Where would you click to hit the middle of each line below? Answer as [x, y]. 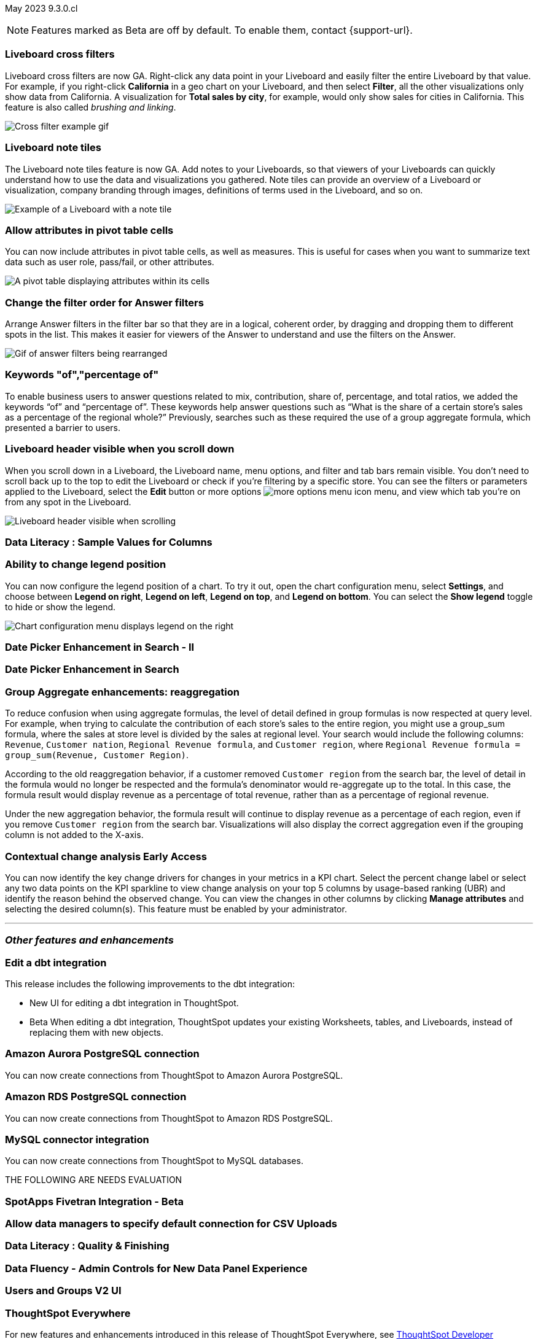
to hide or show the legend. [60, 607]
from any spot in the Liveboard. [68, 502]
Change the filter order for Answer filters [104, 302]
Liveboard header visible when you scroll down [120, 449]
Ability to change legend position [86, 565]
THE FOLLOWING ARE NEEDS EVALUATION [94, 1180]
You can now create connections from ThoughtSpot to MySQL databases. [154, 1161]
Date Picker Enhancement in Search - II [100, 647]
